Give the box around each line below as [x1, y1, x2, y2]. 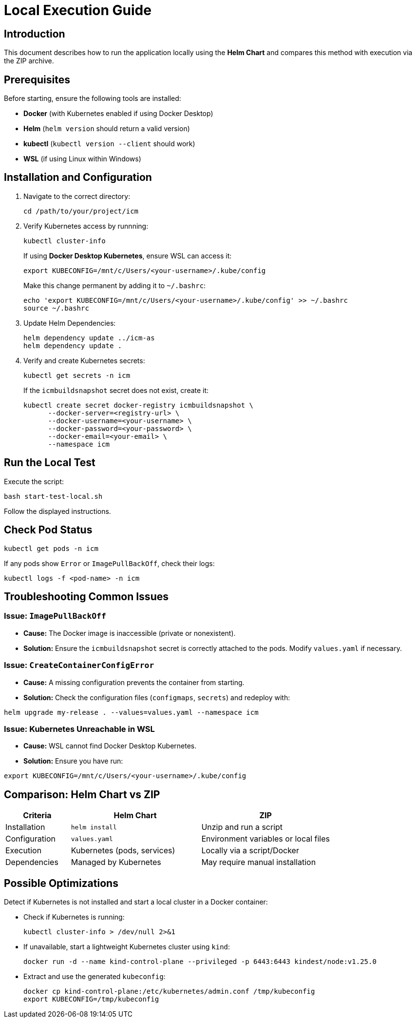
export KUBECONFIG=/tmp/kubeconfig [23, 995, 159, 1003]
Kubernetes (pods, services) [71, 845, 175, 856]
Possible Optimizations [4, 877, 118, 889]
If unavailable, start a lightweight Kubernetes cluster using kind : [23, 942, 230, 951]
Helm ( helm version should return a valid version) [23, 124, 190, 133]
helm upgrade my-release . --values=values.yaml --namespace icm [4, 708, 259, 716]
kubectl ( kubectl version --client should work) [23, 139, 195, 148]
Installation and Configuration [4, 171, 152, 184]
